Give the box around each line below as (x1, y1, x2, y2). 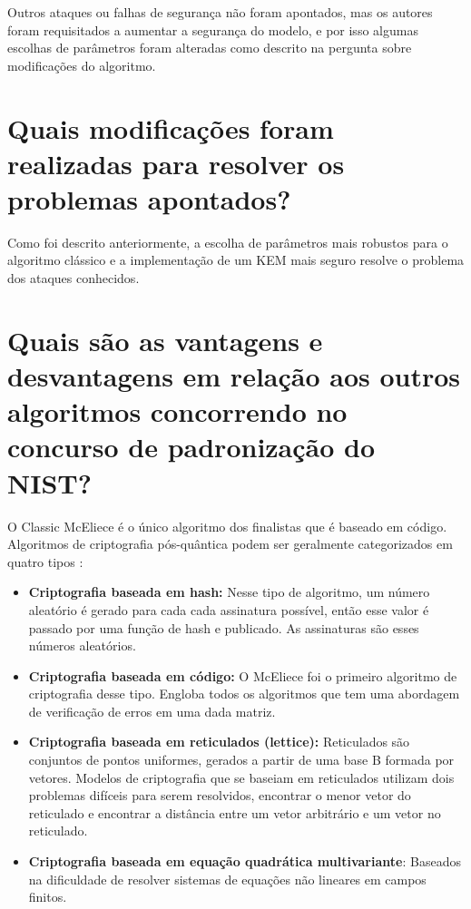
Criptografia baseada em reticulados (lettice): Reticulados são (28, 732, 410, 751)
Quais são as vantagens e (7, 321, 323, 358)
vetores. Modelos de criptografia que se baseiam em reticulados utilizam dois (28, 767, 455, 787)
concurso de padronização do (7, 428, 376, 465)
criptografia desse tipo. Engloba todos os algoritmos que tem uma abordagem (28, 684, 460, 703)
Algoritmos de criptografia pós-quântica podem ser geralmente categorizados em (7, 534, 453, 553)
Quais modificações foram (7, 109, 334, 146)
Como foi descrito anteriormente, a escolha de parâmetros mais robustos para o (7, 232, 448, 251)
